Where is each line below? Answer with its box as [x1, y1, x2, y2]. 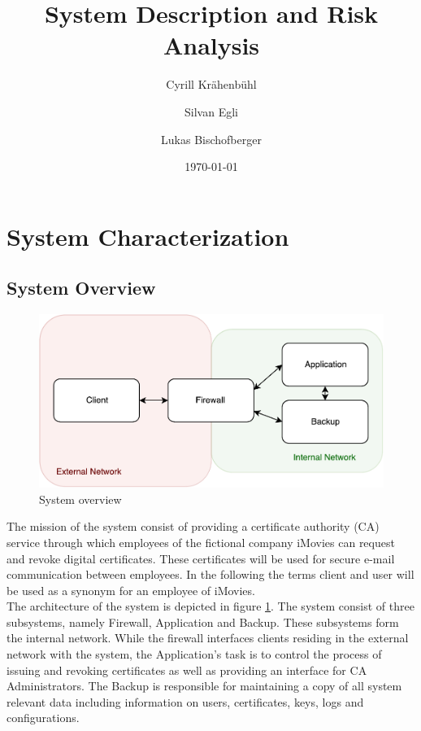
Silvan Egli [184, 103, 238, 120]
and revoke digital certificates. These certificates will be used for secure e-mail [7, 549, 395, 567]
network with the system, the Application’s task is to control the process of [7, 646, 382, 663]
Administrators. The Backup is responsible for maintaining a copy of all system [7, 677, 402, 694]
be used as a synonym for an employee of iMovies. [7, 581, 255, 598]
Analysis [163, 28, 260, 62]
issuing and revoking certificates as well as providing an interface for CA [7, 661, 367, 678]
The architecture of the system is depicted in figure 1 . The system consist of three [7, 597, 414, 615]
